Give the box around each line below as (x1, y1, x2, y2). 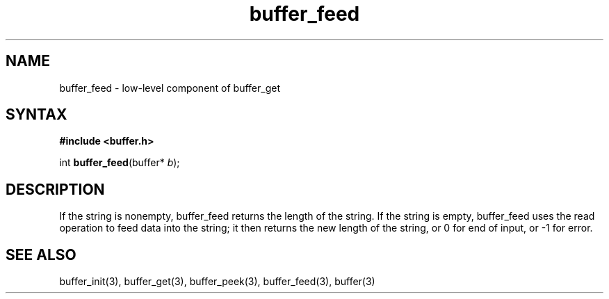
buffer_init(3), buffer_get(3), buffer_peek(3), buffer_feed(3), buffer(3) (59, 275, 375, 288)
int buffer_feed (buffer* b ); (59, 156, 180, 169)
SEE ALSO (6, 245, 76, 264)
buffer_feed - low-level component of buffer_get (59, 81, 281, 94)
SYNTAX (6, 106, 67, 124)
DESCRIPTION (6, 180, 105, 198)
